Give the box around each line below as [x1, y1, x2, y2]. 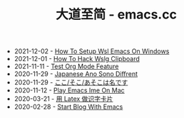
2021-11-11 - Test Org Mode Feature [14, 62, 119, 71]
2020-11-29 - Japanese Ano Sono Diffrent [14, 70, 138, 78]
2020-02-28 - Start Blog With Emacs [14, 102, 123, 111]
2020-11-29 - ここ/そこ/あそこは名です [14, 78, 128, 87]
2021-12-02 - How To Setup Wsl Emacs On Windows [14, 47, 170, 55]
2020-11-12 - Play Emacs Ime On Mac [14, 86, 125, 95]
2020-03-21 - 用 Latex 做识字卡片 [14, 95, 113, 103]
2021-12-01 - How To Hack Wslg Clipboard [14, 55, 140, 63]
